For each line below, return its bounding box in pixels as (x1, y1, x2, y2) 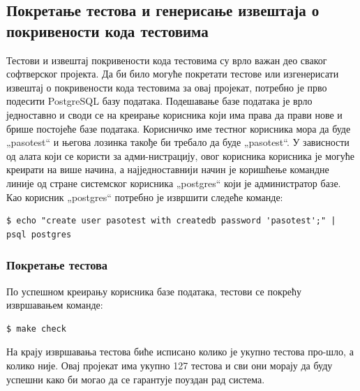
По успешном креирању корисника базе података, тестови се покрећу (6, 283, 302, 298)
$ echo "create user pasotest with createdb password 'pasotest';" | (6, 216, 336, 226)
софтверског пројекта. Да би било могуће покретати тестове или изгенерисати (6, 66, 339, 81)
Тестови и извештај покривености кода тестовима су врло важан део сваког (6, 52, 327, 67)
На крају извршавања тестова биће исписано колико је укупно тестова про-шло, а (6, 344, 354, 359)
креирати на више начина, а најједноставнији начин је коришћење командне (6, 162, 329, 177)
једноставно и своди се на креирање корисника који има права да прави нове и (6, 107, 343, 121)
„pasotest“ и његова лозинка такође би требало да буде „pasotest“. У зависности (6, 135, 350, 149)
